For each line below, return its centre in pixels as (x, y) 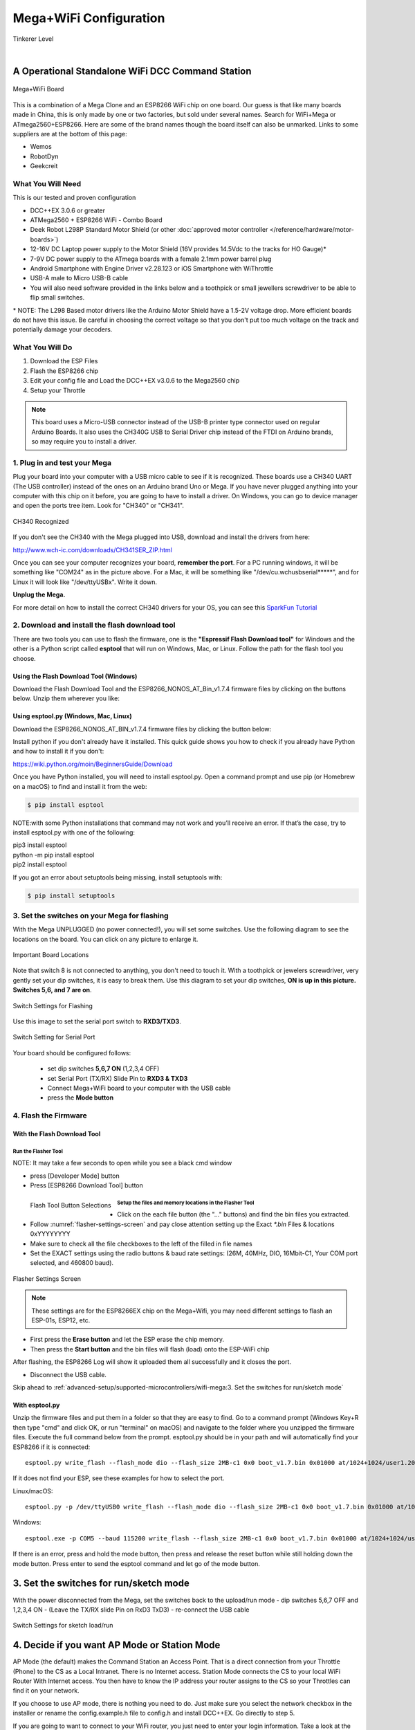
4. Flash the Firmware (50, 1116)
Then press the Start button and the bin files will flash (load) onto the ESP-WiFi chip (150, 1349)
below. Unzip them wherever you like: (66, 698)
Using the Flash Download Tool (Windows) (75, 676)
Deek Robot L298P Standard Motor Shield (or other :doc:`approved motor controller (149, 230)
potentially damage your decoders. (63, 329)
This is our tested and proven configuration (74, 198)
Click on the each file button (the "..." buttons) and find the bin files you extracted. (233, 1214)
